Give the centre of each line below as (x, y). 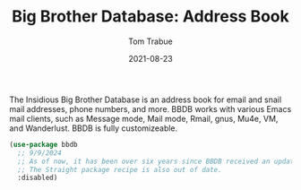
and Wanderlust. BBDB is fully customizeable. (94, 128)
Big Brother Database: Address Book (150, 17)
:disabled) (38, 178)
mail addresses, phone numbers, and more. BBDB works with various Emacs (150, 108)
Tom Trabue (150, 41)
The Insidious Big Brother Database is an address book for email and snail (146, 99)
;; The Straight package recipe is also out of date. (120, 169)
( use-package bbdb (43, 144)
